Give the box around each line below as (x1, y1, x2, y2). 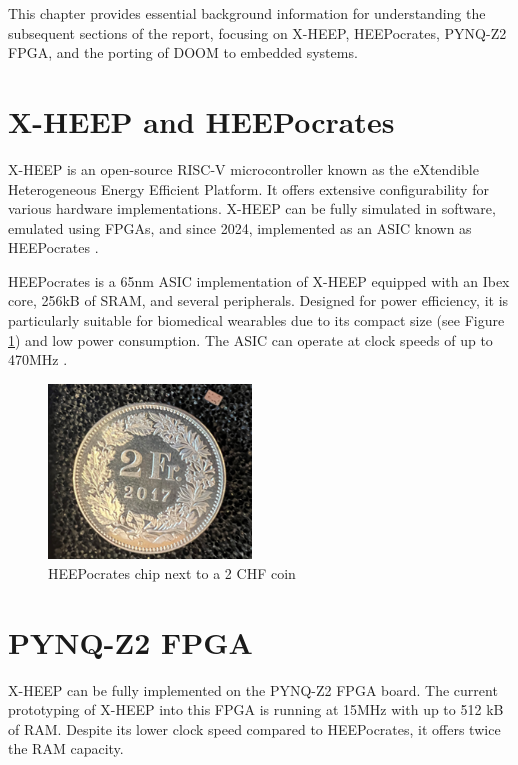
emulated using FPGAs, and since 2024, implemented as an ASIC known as (8, 217, 472, 238)
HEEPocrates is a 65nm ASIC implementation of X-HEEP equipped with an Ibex (8, 270, 510, 291)
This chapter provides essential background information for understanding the (8, 3, 486, 23)
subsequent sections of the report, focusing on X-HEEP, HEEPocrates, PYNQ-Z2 (8, 22, 507, 43)
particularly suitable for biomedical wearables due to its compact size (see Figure (8, 310, 505, 331)
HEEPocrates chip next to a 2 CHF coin (48, 562, 296, 583)
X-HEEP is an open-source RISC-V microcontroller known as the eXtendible (8, 158, 479, 179)
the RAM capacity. (8, 738, 124, 759)
